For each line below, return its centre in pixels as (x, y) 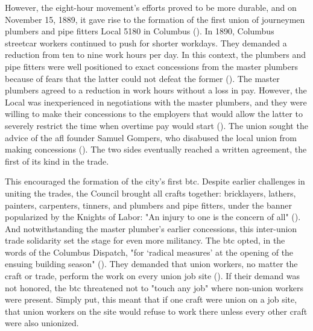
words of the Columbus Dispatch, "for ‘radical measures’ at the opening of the (149, 252)
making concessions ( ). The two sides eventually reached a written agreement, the (156, 149)
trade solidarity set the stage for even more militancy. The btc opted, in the (145, 240)
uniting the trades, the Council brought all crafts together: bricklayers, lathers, (150, 193)
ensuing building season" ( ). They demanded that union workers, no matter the (151, 264)
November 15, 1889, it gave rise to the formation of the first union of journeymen (155, 19)
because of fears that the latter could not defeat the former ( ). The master (142, 78)
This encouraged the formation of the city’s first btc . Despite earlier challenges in (155, 181)
